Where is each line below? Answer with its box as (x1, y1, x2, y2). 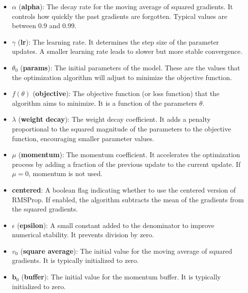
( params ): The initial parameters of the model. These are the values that (20, 62, 240, 72)
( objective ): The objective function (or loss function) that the (33, 88, 219, 98)
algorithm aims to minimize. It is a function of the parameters (12, 98, 197, 108)
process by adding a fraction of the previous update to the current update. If (12, 159, 241, 169)
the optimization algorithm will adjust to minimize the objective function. (12, 72, 232, 82)
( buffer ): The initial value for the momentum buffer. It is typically (21, 272, 221, 282)
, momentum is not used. (28, 168, 103, 179)
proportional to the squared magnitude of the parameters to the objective (12, 123, 231, 133)
